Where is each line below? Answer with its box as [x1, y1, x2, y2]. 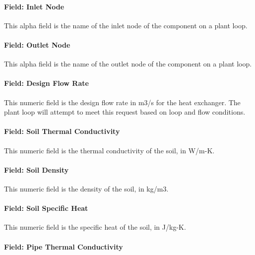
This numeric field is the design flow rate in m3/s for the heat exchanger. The [4, 97, 241, 107]
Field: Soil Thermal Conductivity [4, 126, 120, 136]
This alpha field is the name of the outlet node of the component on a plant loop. [4, 59, 252, 69]
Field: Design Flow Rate [4, 78, 89, 88]
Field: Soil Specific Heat [4, 203, 88, 213]
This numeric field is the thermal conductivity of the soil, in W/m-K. [4, 145, 215, 155]
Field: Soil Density [4, 164, 69, 175]
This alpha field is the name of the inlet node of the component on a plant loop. [4, 20, 248, 30]
